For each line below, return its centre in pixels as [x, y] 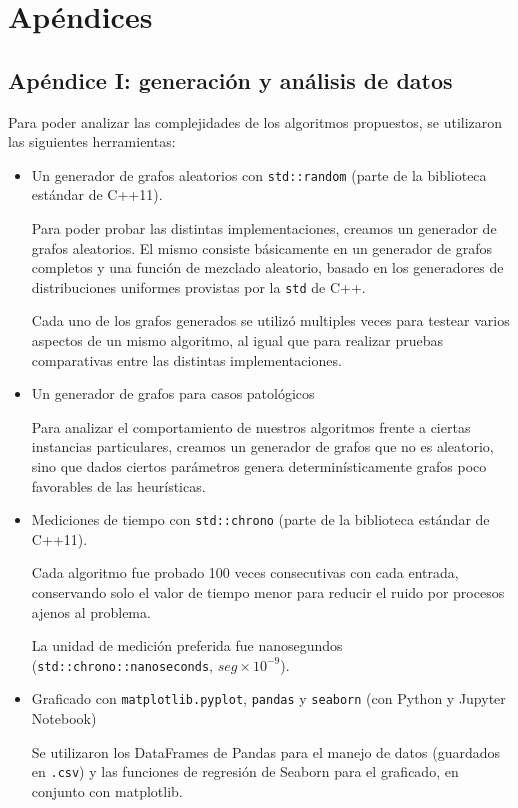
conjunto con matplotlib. [107, 790]
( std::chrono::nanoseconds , [122, 664]
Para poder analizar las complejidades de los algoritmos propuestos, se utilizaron [255, 121]
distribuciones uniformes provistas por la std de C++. [198, 286]
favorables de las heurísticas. [118, 485]
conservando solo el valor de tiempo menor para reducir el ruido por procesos [268, 592]
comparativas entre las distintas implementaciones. [186, 359]
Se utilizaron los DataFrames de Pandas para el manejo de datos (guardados [265, 751]
